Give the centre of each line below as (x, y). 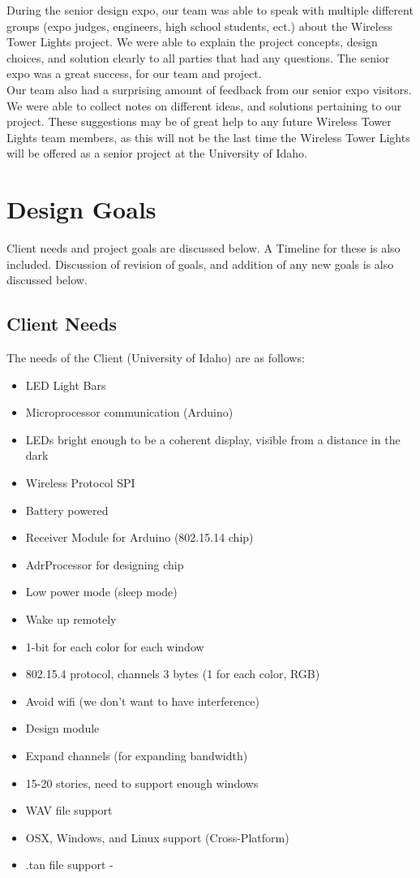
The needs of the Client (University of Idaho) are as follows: (156, 358)
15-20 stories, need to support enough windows (142, 783)
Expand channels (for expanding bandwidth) (137, 755)
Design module (62, 728)
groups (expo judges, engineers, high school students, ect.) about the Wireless (199, 26)
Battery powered (67, 510)
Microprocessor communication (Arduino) (129, 412)
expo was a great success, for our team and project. (134, 74)
